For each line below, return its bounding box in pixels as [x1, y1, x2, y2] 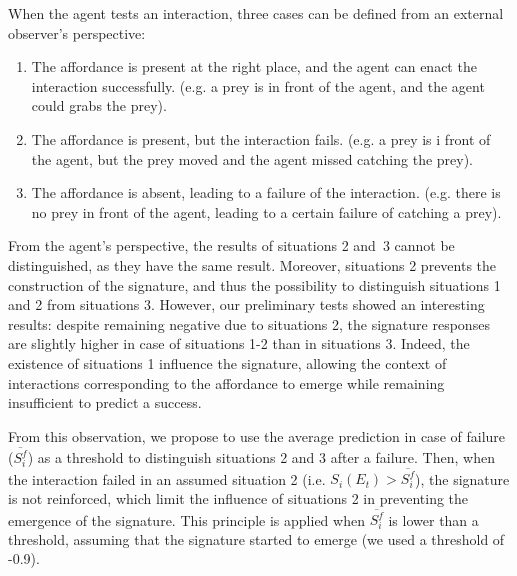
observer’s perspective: [8, 22, 146, 43]
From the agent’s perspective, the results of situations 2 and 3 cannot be [8, 235, 455, 256]
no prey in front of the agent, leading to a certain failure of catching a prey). [31, 201, 502, 222]
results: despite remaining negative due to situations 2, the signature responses [8, 313, 490, 334]
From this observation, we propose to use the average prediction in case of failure [8, 425, 506, 446]
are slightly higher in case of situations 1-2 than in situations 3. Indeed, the [8, 333, 470, 354]
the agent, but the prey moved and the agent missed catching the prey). [31, 148, 474, 169]
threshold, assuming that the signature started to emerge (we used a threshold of [8, 528, 505, 549]
